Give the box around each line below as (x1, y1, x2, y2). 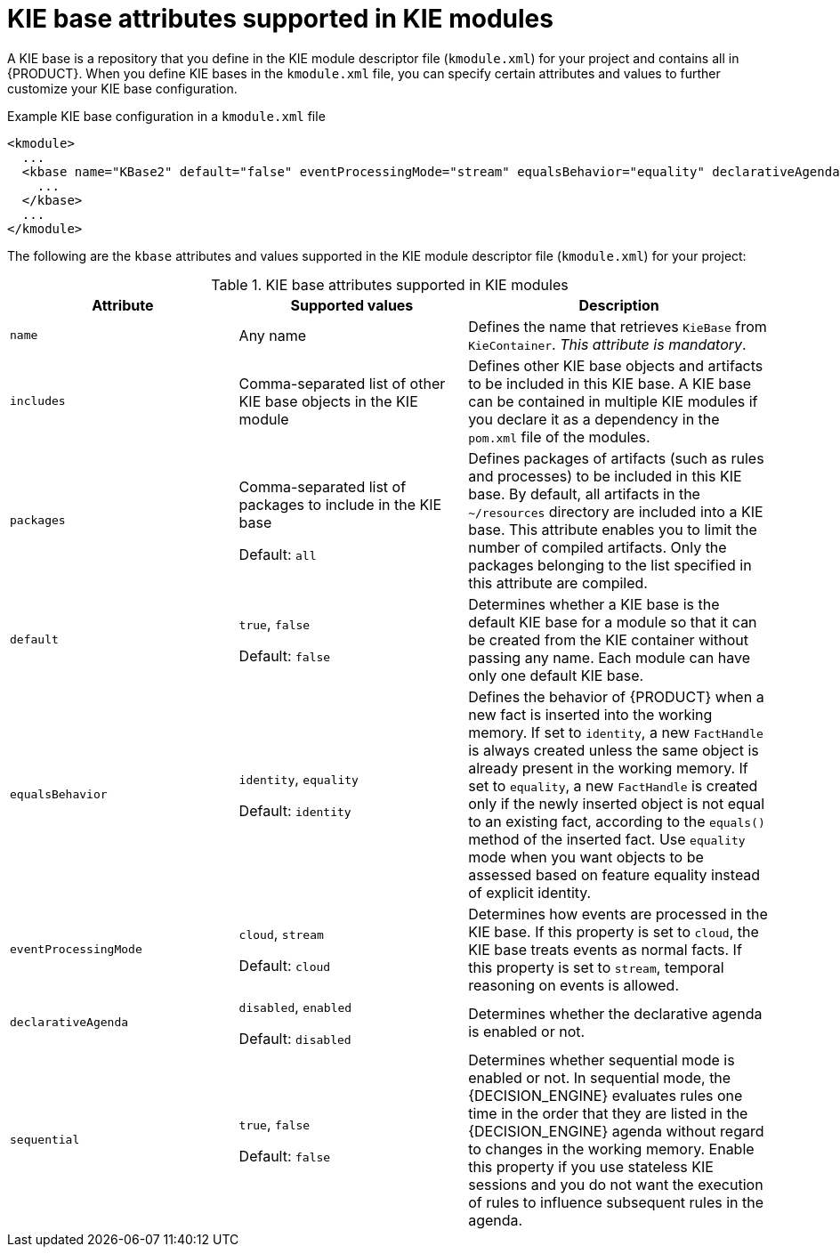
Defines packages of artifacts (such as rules (468, 449, 764, 467)
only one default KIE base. (468, 666, 644, 684)
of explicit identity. (468, 883, 592, 902)
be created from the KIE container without (468, 630, 748, 649)
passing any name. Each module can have (468, 648, 750, 667)
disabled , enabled (238, 997, 352, 1015)
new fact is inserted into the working (468, 705, 713, 724)
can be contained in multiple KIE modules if (468, 392, 758, 410)
